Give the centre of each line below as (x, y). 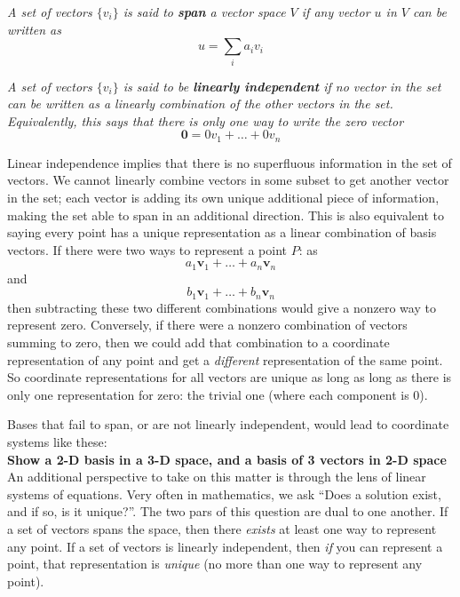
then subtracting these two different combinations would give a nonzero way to (222, 307)
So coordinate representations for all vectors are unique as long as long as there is (230, 377)
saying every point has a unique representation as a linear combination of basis (222, 232)
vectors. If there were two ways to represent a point (147, 249)
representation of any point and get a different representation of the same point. (225, 359)
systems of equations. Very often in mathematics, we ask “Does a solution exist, (224, 494)
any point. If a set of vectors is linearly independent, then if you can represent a (225, 546)
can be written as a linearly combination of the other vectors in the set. (200, 103)
